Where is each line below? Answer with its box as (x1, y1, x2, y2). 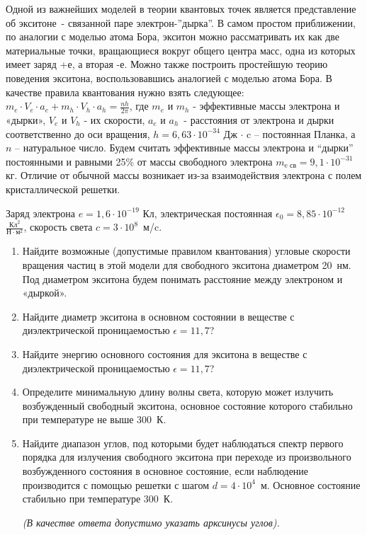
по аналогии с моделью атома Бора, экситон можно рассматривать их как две (6, 29, 340, 44)
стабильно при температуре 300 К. (22, 491, 174, 506)
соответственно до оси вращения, (6, 126, 150, 141)
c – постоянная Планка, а (247, 126, 356, 141)
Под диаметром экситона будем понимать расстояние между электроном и (22, 271, 343, 286)
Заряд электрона (6, 205, 76, 220)
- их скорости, (84, 112, 145, 127)
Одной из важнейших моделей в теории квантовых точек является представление (6, 1, 356, 16)
